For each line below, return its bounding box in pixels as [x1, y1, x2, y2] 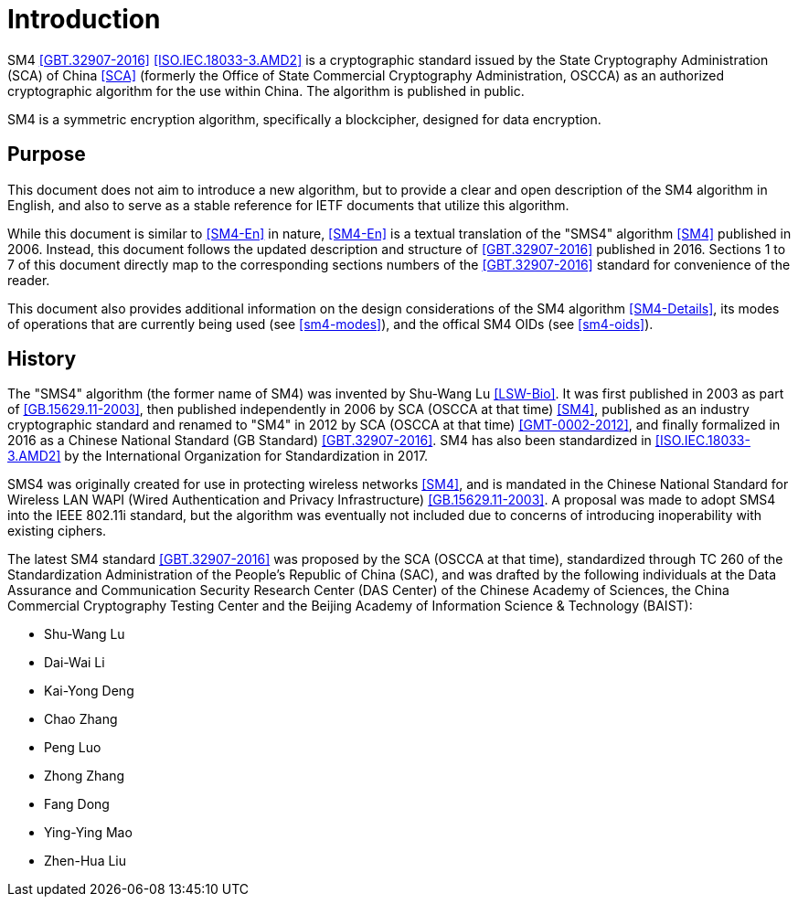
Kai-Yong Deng [44, 683, 134, 699]
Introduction [7, 4, 161, 35]
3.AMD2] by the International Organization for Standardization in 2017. [7, 448, 429, 464]
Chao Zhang [44, 711, 118, 728]
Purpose [7, 143, 86, 166]
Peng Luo [44, 739, 101, 756]
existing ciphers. [7, 523, 107, 539]
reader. [7, 271, 50, 288]
